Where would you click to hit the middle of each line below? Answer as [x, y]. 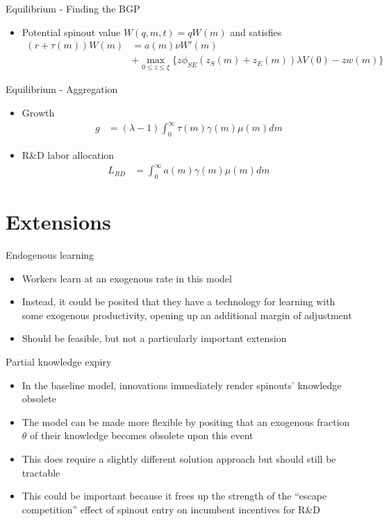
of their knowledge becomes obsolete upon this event [142, 435]
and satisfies [256, 32]
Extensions [58, 222]
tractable [41, 472]
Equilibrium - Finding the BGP [73, 8]
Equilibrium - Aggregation [62, 89]
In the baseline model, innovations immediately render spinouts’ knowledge [182, 385]
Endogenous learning [50, 255]
